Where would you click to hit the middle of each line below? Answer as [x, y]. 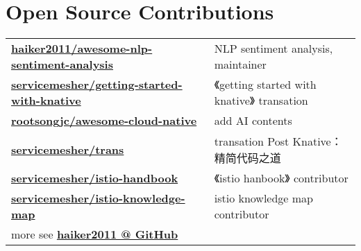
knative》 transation [261, 101]
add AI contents [253, 121]
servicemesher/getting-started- [97, 85]
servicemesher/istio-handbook [95, 178]
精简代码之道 [247, 158]
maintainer [240, 64]
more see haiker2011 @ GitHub [95, 234]
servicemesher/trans [68, 149]
